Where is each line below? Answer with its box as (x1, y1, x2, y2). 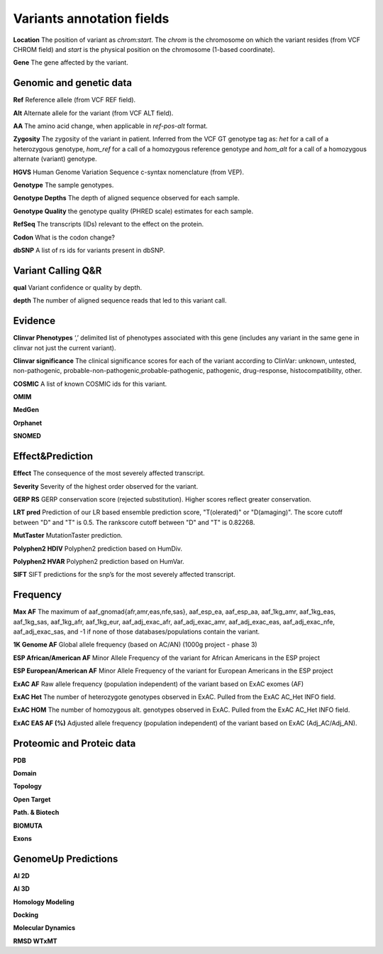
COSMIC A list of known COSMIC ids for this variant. (13, 379, 167, 388)
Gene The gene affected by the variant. (13, 58, 129, 67)
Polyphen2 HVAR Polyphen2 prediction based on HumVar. (13, 557, 184, 565)
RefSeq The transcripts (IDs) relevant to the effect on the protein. (13, 220, 204, 229)
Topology (13, 782, 42, 791)
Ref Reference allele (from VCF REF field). (13, 96, 136, 104)
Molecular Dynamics (13, 923, 76, 932)
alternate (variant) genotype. (13, 155, 97, 163)
